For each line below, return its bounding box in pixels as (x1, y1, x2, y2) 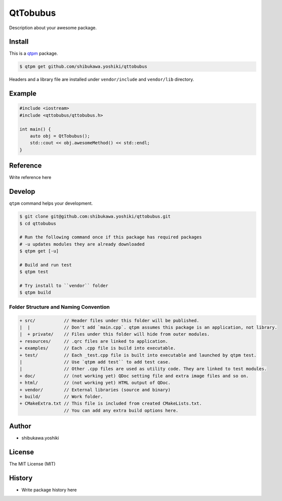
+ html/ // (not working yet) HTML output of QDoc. (19, 380, 171, 386)
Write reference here (9, 175, 52, 181)
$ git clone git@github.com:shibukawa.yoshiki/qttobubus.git (19, 214, 171, 220)
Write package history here (21, 487, 77, 493)
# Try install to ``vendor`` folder (19, 283, 109, 289)
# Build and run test (19, 262, 72, 268)
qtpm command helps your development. (9, 200, 93, 206)
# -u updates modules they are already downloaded (19, 241, 145, 247)
